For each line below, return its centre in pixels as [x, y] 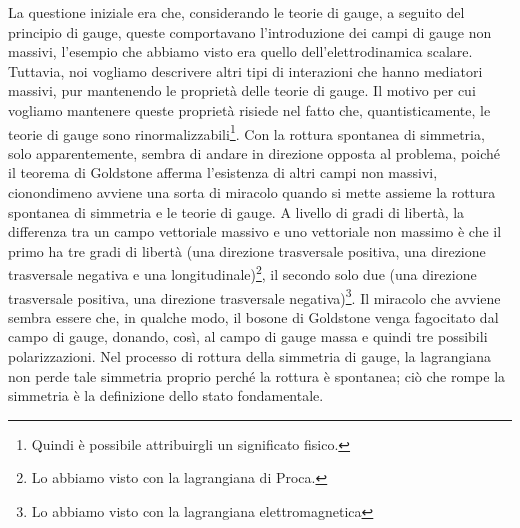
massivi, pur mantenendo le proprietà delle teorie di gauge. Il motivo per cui [242, 90]
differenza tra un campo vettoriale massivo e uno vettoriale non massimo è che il [255, 231]
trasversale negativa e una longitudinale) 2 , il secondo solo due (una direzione [242, 273]
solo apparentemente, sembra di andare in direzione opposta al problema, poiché [254, 152]
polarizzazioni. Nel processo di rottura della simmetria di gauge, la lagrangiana [250, 356]
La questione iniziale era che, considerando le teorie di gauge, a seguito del [236, 12]
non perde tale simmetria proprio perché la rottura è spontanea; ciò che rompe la [257, 375]
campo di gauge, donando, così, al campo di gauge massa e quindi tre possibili [248, 336]
